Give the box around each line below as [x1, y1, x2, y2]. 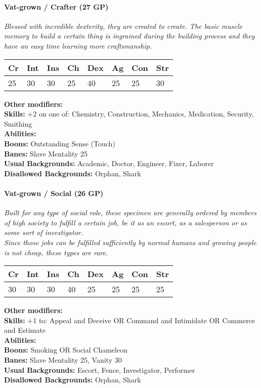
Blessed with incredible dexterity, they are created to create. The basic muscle [4, 20, 243, 31]
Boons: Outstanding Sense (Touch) [4, 138, 115, 148]
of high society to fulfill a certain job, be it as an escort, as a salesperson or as [4, 217, 247, 227]
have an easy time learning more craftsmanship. [4, 40, 152, 51]
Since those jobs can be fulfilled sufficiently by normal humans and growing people [4, 237, 256, 247]
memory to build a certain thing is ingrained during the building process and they [4, 30, 255, 41]
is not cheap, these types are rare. [4, 247, 108, 257]
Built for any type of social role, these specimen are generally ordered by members [4, 207, 256, 218]
